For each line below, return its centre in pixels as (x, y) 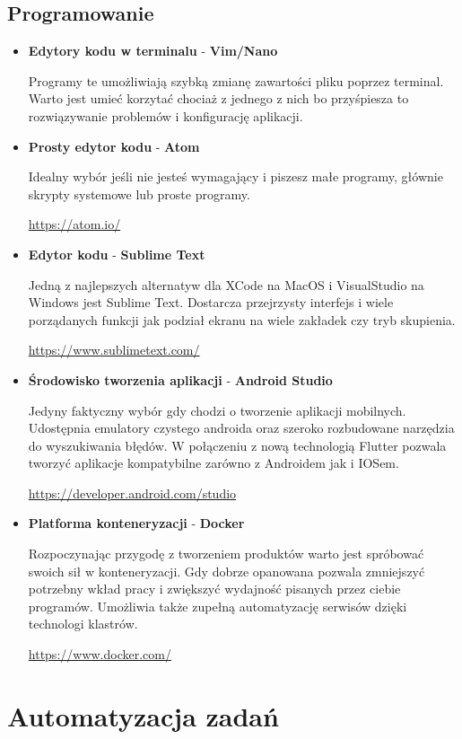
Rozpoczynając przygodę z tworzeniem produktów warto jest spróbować (226, 554)
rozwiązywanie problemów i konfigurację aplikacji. (166, 115)
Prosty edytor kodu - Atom (114, 146)
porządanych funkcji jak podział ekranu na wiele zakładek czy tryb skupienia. (242, 319)
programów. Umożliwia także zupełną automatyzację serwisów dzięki (218, 606)
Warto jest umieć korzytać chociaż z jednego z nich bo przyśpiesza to (218, 98)
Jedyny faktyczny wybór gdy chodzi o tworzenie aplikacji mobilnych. (217, 410)
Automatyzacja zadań (143, 715)
